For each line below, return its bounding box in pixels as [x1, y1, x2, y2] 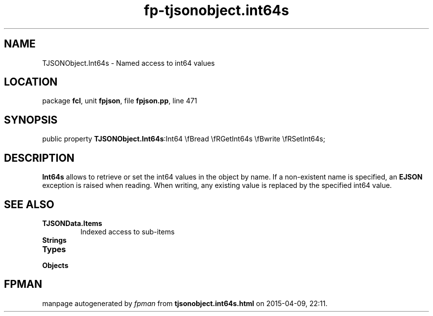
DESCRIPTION [4, 151, 75, 164]
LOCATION [4, 76, 58, 89]
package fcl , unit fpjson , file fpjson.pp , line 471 [42, 96, 197, 105]
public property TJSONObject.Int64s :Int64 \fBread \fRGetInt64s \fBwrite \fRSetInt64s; [42, 135, 325, 143]
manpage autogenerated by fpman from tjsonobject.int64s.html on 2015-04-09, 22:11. [42, 299, 328, 308]
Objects [42, 261, 69, 270]
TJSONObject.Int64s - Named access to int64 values [42, 58, 215, 67]
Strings [42, 235, 67, 244]
